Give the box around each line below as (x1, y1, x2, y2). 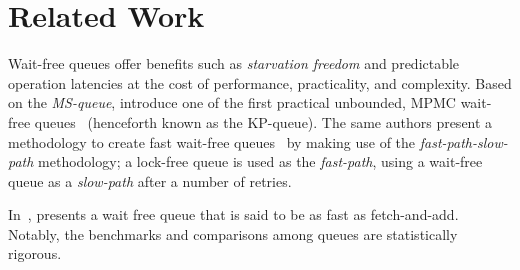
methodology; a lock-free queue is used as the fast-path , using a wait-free (38, 151, 483, 172)
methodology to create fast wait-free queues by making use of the (8, 131, 416, 152)
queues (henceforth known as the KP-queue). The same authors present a (34, 111, 493, 132)
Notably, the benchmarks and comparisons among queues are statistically (8, 223, 458, 244)
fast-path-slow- (419, 131, 508, 152)
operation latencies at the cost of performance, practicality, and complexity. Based (8, 72, 512, 93)
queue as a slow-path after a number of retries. (8, 170, 292, 191)
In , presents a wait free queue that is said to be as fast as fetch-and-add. (8, 204, 459, 225)
